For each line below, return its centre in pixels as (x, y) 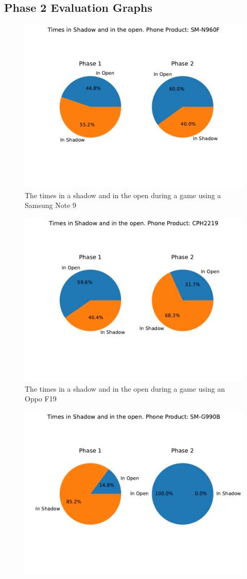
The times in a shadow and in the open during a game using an (125, 388)
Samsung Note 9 (51, 205)
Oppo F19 (41, 399)
